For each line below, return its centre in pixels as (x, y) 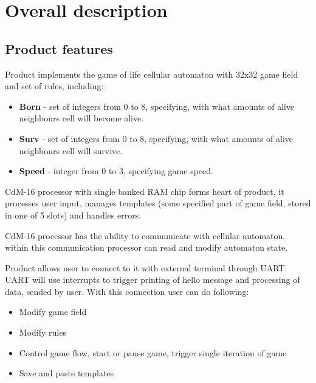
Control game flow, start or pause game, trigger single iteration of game (153, 352)
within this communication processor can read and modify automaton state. (146, 247)
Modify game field (53, 312)
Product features (59, 48)
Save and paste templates (67, 373)
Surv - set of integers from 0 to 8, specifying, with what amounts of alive (156, 138)
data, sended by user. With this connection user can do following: (127, 291)
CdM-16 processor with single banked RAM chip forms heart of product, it (145, 191)
